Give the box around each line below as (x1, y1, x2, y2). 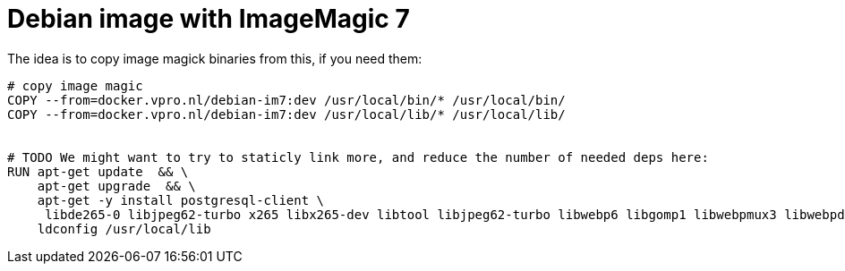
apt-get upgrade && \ (37, 178, 196, 193)
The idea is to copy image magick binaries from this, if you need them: (7, 50, 422, 66)
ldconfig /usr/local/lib (37, 221, 211, 236)
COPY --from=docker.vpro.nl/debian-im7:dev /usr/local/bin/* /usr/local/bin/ (7, 92, 566, 107)
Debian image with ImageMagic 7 (7, 4, 410, 34)
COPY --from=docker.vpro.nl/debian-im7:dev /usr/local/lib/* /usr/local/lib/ (7, 106, 566, 122)
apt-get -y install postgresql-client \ (37, 192, 325, 207)
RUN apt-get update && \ (7, 164, 189, 179)
